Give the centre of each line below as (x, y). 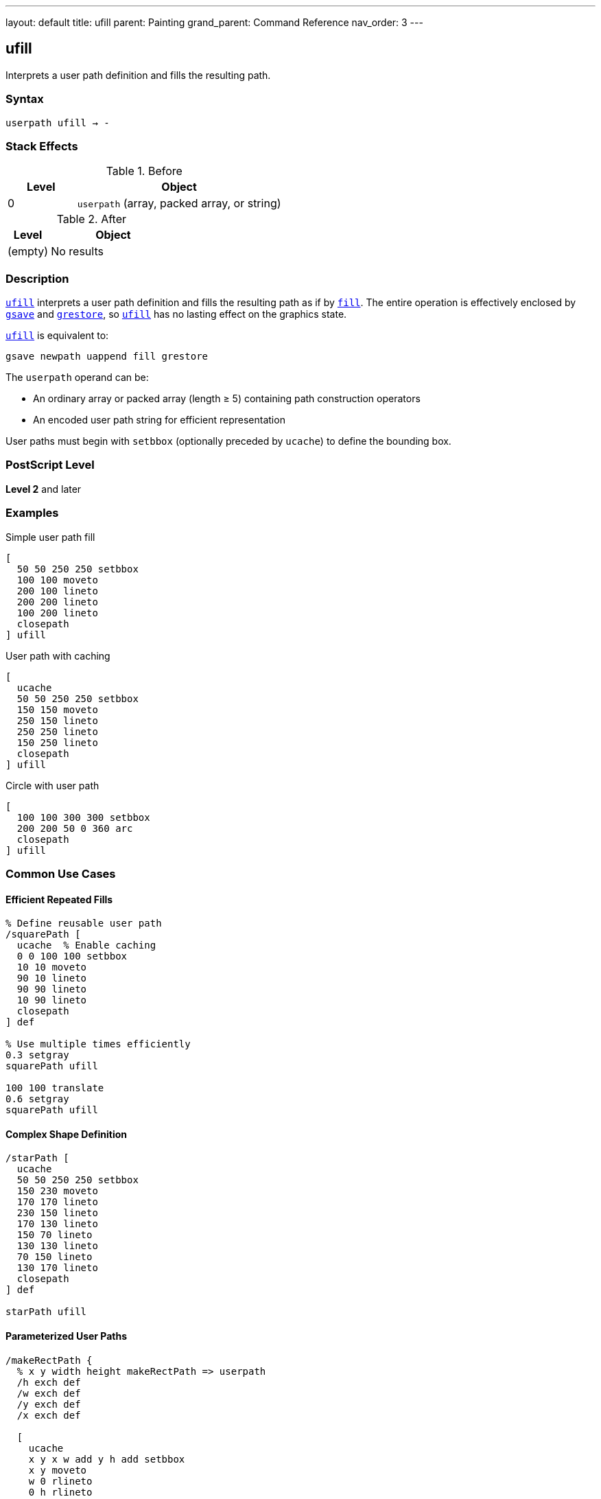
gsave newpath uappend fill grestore (107, 357)
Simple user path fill (50, 537)
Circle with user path (52, 785)
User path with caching (58, 655)
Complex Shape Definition (66, 1134)
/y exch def (49, 1404)
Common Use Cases (61, 873)
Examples (32, 513)
